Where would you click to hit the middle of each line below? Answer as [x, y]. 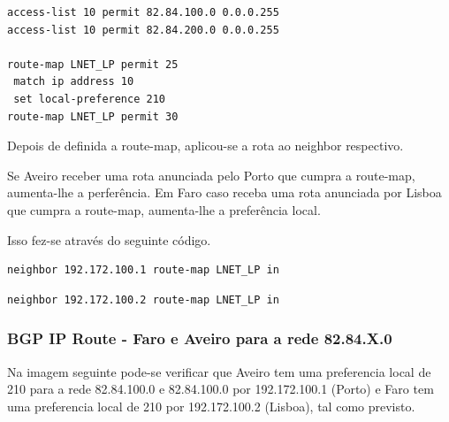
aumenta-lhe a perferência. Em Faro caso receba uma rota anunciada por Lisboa [224, 192]
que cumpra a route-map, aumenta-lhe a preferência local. [164, 209]
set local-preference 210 [89, 99]
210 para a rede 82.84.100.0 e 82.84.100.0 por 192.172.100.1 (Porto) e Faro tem [221, 389]
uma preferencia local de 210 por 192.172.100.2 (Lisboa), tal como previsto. [211, 406]
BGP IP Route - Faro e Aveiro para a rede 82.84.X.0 [200, 338]
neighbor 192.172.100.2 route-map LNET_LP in [143, 299]
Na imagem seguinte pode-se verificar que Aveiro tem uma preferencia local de [219, 371]
